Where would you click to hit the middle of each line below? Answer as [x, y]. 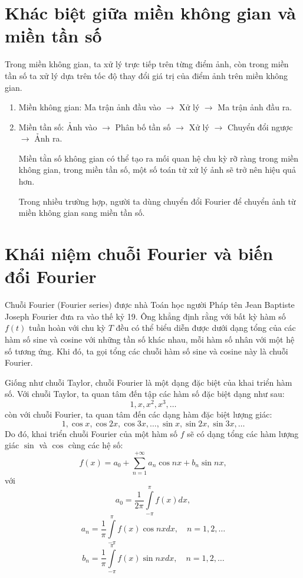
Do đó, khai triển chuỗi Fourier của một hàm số [91, 433]
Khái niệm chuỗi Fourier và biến [139, 253]
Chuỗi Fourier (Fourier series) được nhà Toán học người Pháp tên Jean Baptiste [150, 305]
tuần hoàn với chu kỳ [67, 328]
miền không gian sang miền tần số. [82, 213]
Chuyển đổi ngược [260, 127]
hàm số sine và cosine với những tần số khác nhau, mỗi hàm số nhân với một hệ [150, 339]
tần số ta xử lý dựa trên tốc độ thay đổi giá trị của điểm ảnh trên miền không [146, 75]
